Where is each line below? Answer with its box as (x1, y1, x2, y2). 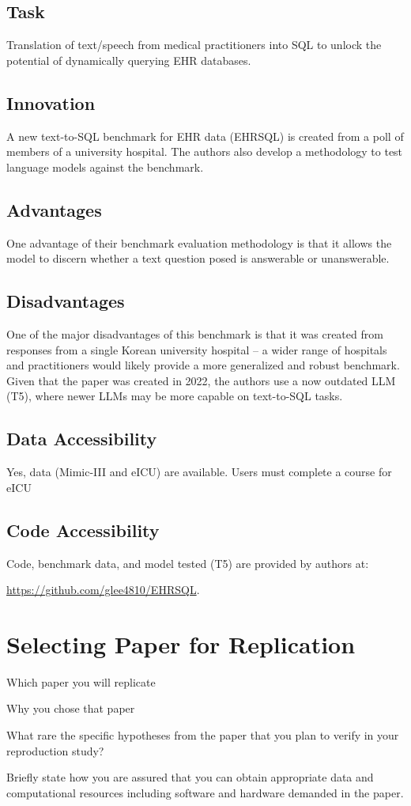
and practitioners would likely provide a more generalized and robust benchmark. (6, 357, 400, 373)
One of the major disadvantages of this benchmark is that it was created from (6, 325, 383, 342)
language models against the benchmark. (6, 158, 204, 175)
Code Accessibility (6, 517, 160, 542)
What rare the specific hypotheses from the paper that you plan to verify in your (6, 727, 399, 744)
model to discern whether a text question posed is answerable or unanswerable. (6, 250, 390, 267)
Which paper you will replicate (6, 673, 156, 690)
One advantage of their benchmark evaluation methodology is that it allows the (6, 234, 392, 251)
